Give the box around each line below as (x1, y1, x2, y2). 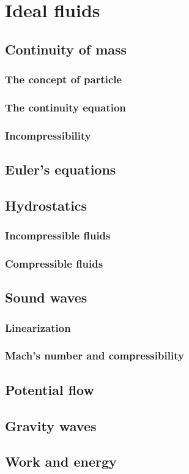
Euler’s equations (5, 160, 116, 179)
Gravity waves (5, 416, 97, 435)
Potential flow (5, 380, 94, 399)
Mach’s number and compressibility (5, 348, 184, 363)
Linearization (5, 320, 71, 335)
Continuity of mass (5, 39, 127, 58)
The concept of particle (5, 72, 122, 87)
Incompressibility (5, 127, 91, 143)
